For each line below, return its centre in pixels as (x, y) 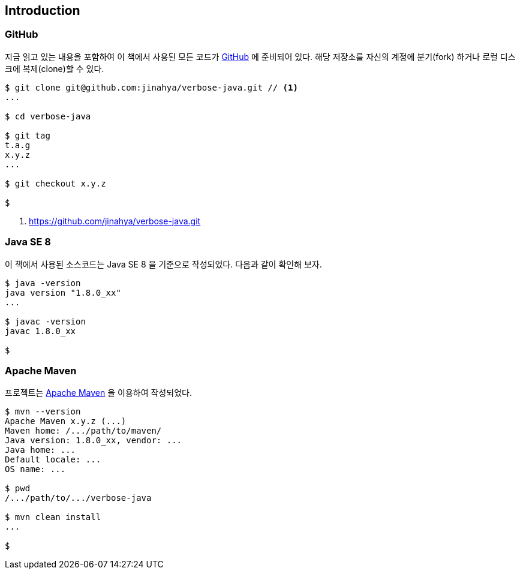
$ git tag (28, 135)
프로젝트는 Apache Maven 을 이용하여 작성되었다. (98, 393)
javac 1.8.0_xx (40, 331)
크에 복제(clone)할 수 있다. (55, 68)
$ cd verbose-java (48, 116)
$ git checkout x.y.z (55, 183)
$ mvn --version (43, 412)
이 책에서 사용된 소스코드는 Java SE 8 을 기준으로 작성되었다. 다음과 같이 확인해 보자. (163, 264)
